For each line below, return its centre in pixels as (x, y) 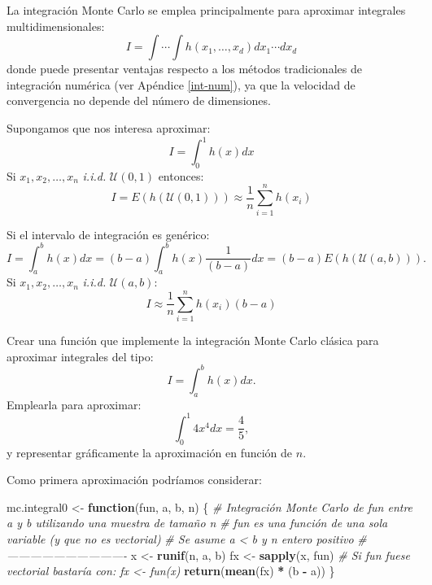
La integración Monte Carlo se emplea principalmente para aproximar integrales (206, 10)
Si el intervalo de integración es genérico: (108, 234)
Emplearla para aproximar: (74, 404)
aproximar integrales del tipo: (80, 356)
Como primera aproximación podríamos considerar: (134, 480)
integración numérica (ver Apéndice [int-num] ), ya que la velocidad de (181, 84)
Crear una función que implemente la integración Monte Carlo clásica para (193, 341)
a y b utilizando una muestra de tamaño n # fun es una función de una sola (197, 523)
